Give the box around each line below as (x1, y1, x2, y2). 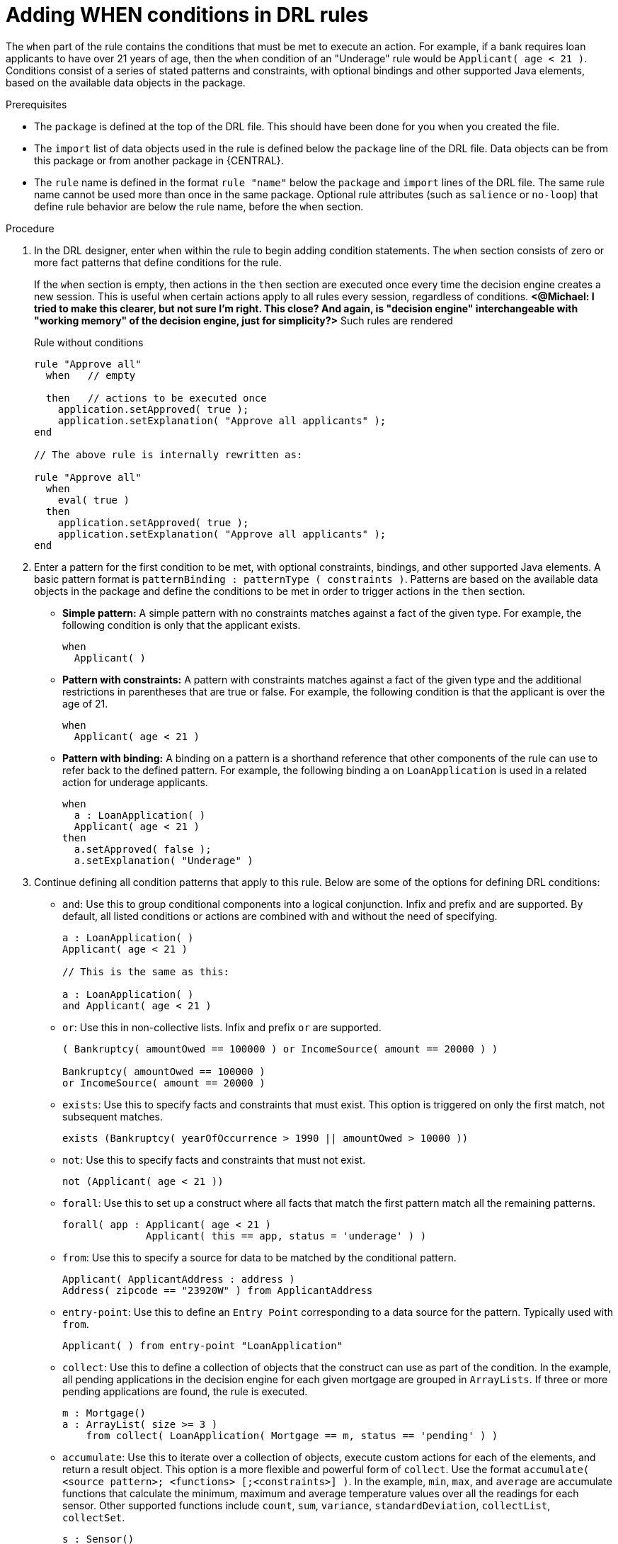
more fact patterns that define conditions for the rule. (34, 256, 282, 268)
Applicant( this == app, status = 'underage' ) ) (146, 1230, 427, 1242)
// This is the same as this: (62, 965, 230, 977)
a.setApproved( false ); (74, 843, 212, 855)
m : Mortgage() (62, 1407, 147, 1419)
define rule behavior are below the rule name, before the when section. (34, 200, 364, 212)
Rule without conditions (34, 336, 144, 348)
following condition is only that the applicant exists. (62, 618, 301, 631)
